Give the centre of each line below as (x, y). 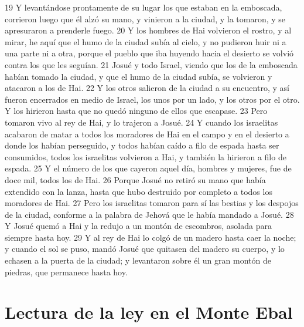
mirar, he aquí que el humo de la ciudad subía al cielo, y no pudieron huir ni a (146, 41)
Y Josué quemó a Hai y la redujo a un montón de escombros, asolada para (138, 226)
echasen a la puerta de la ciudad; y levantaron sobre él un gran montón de (138, 260)
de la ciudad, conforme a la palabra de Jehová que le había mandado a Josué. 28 (149, 214)
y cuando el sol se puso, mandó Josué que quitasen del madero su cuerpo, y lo (145, 249)
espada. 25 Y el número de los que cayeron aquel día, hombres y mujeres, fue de (148, 168)
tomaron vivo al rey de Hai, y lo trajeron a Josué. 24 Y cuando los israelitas (141, 122)
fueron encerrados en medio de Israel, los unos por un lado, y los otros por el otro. (152, 99)
